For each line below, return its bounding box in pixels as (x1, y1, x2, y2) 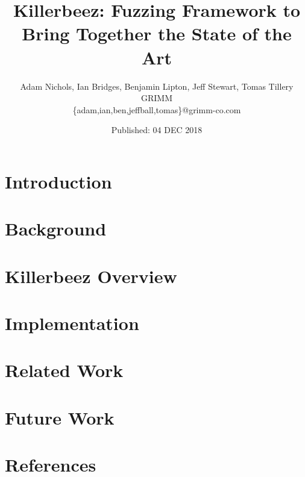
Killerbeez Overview (5, 263, 177, 288)
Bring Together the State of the (22, 21, 292, 46)
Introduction (5, 169, 112, 193)
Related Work (5, 358, 124, 382)
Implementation (5, 311, 139, 335)
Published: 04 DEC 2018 (111, 123, 203, 136)
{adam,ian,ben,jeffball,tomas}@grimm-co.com (72, 103, 241, 116)
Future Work (5, 405, 115, 429)
